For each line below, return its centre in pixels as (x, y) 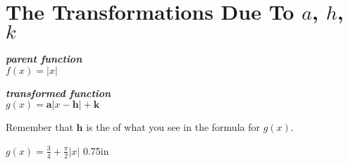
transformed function (58, 93)
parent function (44, 59)
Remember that (39, 127)
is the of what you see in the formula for (173, 127)
